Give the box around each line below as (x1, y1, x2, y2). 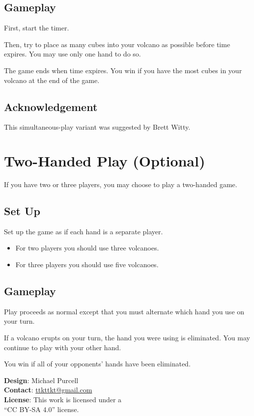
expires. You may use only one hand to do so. (4, 49, 141, 59)
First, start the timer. (4, 23, 69, 33)
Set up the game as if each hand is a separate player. (4, 226, 163, 236)
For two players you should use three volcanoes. (15, 243, 159, 253)
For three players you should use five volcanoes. (15, 259, 159, 270)
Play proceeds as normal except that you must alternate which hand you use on (4, 306, 245, 316)
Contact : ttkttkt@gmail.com (4, 385, 92, 395)
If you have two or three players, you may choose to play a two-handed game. (4, 179, 237, 190)
